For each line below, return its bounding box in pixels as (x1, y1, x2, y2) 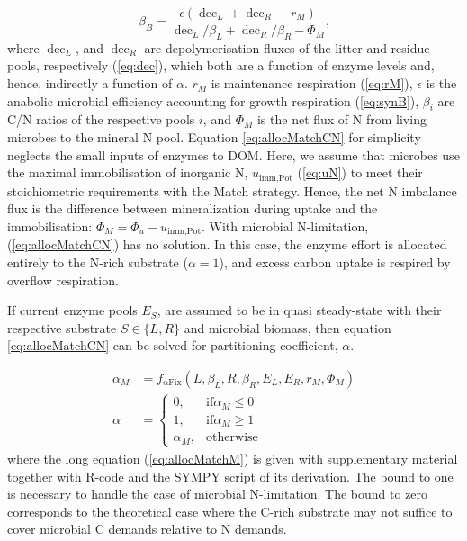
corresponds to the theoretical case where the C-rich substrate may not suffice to (7, 501, 453, 520)
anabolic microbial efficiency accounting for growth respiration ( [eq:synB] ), (7, 91, 419, 110)
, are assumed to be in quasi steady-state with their (157, 301, 442, 320)
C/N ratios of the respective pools (7, 110, 195, 129)
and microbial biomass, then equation (184, 318, 391, 337)
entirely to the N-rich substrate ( (7, 252, 188, 271)
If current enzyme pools (7, 301, 138, 320)
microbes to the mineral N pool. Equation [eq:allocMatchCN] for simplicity (7, 128, 421, 147)
